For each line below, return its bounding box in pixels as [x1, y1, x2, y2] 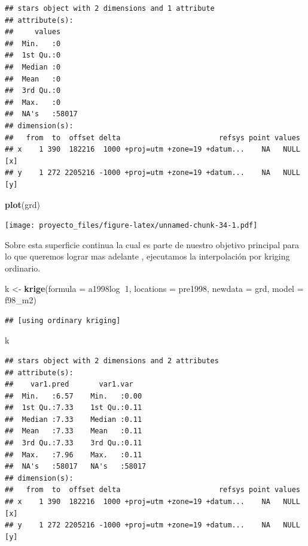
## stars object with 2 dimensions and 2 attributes [5, 356, 219, 365]
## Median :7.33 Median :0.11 [5, 415, 142, 424]
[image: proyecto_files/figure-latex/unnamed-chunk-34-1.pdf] [5, 221, 258, 230]
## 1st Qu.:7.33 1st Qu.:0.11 [5, 403, 142, 412]
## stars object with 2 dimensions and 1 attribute [5, 4, 215, 13]
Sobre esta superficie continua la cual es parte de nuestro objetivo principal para [5, 238, 300, 251]
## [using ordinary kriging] [5, 316, 121, 325]
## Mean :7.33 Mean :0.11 [5, 427, 142, 436]
